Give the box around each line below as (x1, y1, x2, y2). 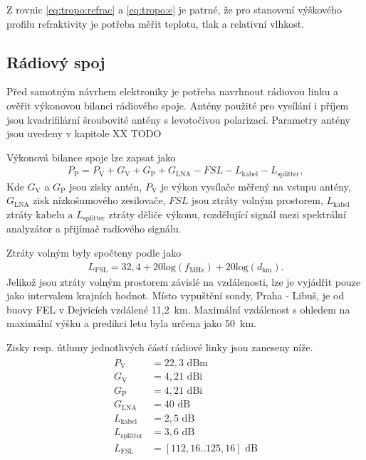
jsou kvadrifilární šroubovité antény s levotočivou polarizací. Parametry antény (6, 112, 350, 127)
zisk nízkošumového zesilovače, (33, 193, 166, 208)
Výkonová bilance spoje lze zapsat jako (6, 149, 176, 164)
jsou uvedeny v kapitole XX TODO (6, 126, 162, 141)
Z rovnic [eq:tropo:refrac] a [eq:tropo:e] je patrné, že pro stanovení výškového (6, 2, 343, 16)
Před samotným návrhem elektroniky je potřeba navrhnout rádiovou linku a (6, 84, 339, 99)
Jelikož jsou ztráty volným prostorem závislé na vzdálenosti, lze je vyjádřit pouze (6, 274, 361, 289)
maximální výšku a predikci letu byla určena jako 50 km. (6, 316, 256, 331)
